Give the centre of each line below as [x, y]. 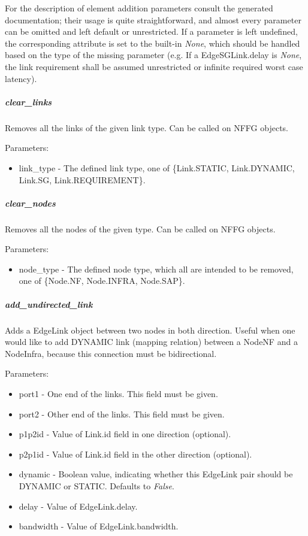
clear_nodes [30, 203]
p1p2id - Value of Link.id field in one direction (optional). [125, 434]
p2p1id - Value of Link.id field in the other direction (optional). [135, 454]
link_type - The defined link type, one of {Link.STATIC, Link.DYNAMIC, [157, 167]
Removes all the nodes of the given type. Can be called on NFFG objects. [140, 228]
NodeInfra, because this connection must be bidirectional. [111, 353]
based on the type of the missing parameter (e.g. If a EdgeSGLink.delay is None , [153, 55]
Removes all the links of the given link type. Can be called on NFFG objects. [147, 127]
